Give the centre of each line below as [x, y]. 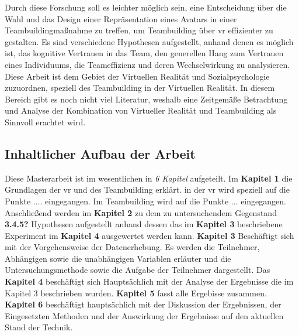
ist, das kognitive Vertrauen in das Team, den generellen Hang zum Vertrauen [144, 53]
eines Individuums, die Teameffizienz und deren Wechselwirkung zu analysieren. [147, 64]
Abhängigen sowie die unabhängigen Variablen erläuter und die [118, 258]
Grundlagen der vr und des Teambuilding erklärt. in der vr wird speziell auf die [147, 189]
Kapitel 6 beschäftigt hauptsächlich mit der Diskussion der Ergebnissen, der [143, 304]
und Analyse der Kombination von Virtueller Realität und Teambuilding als [141, 110]
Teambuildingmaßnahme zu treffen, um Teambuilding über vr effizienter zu [139, 30]
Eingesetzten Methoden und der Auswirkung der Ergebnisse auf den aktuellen [144, 315]
